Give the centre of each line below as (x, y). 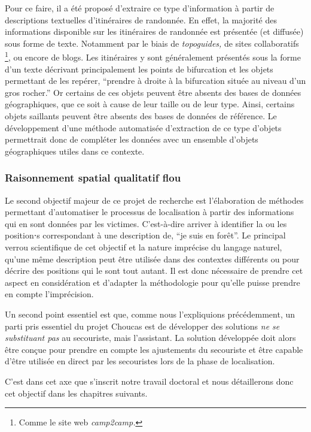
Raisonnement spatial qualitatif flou (93, 178)
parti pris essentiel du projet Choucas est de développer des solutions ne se (142, 326)
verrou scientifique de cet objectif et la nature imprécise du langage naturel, (144, 247)
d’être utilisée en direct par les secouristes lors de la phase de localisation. (140, 361)
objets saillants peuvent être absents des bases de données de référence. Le (141, 116)
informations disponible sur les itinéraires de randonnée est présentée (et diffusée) (154, 31)
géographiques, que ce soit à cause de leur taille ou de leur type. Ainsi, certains (150, 104)
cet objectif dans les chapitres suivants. (76, 393)
